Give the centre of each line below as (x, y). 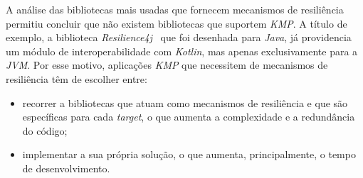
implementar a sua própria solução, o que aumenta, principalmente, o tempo (189, 154)
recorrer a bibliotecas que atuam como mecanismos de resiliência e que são (185, 102)
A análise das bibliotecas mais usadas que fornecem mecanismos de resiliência (175, 9)
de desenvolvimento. (66, 168)
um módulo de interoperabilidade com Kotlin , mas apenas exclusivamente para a (182, 51)
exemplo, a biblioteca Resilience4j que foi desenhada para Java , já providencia (179, 37)
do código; (45, 130)
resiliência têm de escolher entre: (77, 78)
